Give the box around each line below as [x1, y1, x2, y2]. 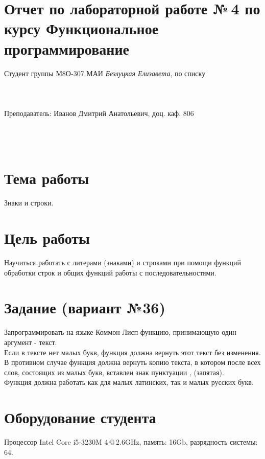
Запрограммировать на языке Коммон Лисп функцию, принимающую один [4, 327, 236, 337]
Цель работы [4, 227, 90, 248]
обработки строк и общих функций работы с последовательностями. [4, 267, 216, 278]
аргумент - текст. [4, 337, 57, 347]
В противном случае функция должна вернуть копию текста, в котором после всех [4, 357, 261, 368]
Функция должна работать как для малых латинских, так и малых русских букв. [4, 377, 254, 387]
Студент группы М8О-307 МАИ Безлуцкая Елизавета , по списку [4, 67, 206, 78]
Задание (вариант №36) [4, 297, 165, 318]
